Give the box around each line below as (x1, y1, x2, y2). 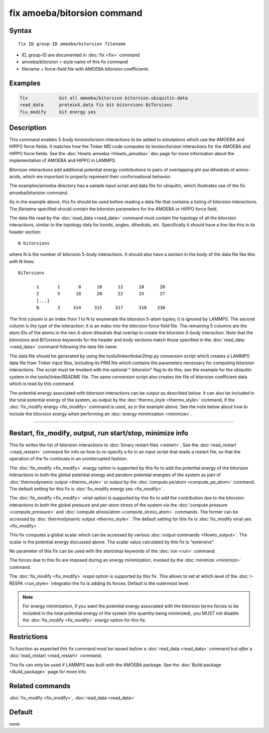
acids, (9, 173, 22, 179)
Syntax (9, 26, 32, 35)
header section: (9, 229, 42, 235)
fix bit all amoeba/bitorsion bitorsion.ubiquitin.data (19, 95, 188, 101)
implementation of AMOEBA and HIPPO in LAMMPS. (9, 157, 117, 164)
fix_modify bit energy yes (19, 109, 97, 114)
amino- (236, 167, 251, 173)
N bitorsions (18, 240, 50, 246)
